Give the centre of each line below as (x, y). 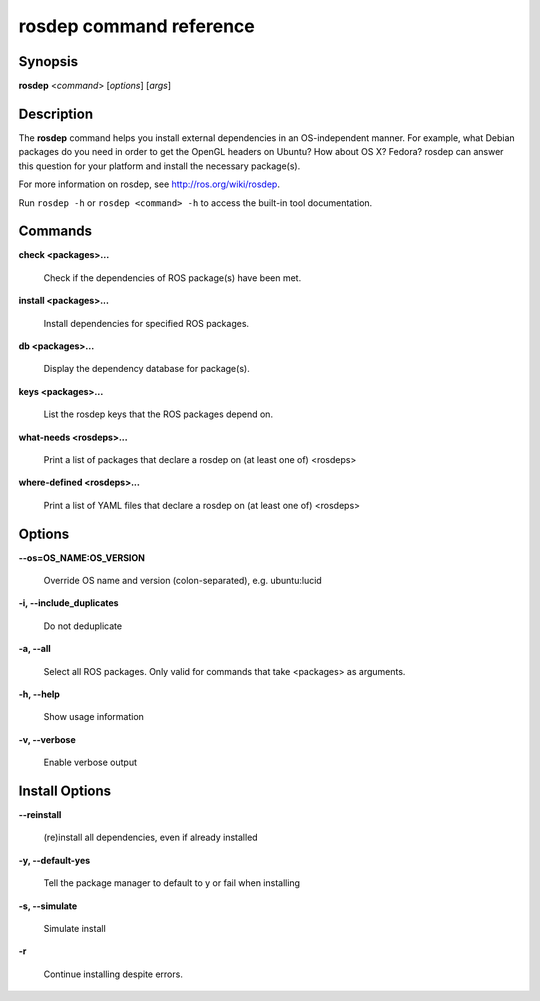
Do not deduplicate (83, 626)
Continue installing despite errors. (113, 974)
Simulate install (75, 929)
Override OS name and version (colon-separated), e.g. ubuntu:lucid (182, 581)
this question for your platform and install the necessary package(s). (159, 166)
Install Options (65, 790)
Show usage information (94, 717)
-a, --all (35, 649)
